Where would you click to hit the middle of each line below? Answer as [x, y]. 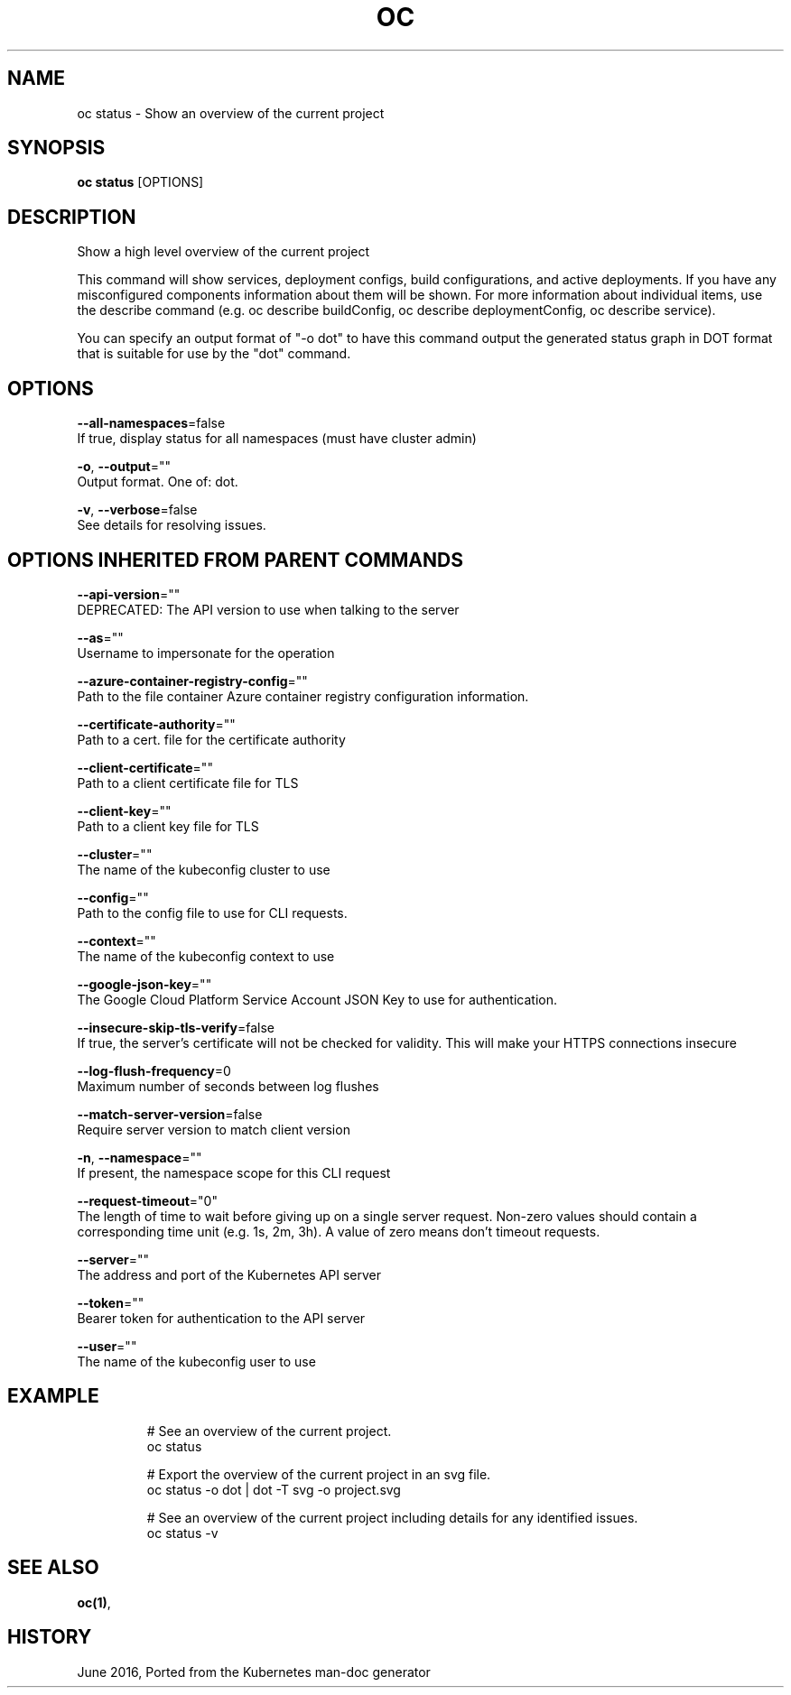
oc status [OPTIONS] [140, 182]
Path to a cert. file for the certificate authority [211, 739]
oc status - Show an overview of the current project [231, 113]
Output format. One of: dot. [158, 482]
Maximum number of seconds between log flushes [228, 1086]
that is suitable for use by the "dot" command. [214, 354]
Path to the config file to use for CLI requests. [212, 912]
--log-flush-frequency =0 [154, 1070]
